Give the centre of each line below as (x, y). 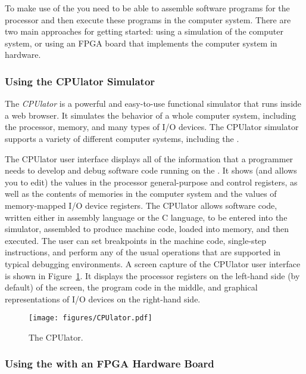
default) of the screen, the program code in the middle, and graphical (131, 287)
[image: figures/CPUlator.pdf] (90, 318)
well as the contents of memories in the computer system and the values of (141, 194)
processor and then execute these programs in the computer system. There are (148, 19)
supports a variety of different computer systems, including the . (122, 138)
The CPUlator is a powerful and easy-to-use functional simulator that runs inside (153, 103)
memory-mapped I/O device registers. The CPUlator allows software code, (141, 205)
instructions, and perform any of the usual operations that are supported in (143, 252)
